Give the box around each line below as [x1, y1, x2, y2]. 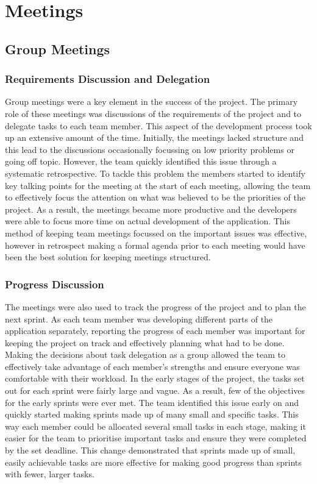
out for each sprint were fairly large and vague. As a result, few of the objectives [5, 384, 305, 397]
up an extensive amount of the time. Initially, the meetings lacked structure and [5, 131, 304, 144]
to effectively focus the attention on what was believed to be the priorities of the [5, 191, 305, 204]
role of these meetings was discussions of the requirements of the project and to [5, 107, 302, 119]
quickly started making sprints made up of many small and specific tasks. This [5, 408, 299, 421]
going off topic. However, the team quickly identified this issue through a [5, 155, 277, 168]
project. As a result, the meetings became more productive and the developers [5, 202, 297, 215]
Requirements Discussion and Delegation [5, 71, 210, 87]
